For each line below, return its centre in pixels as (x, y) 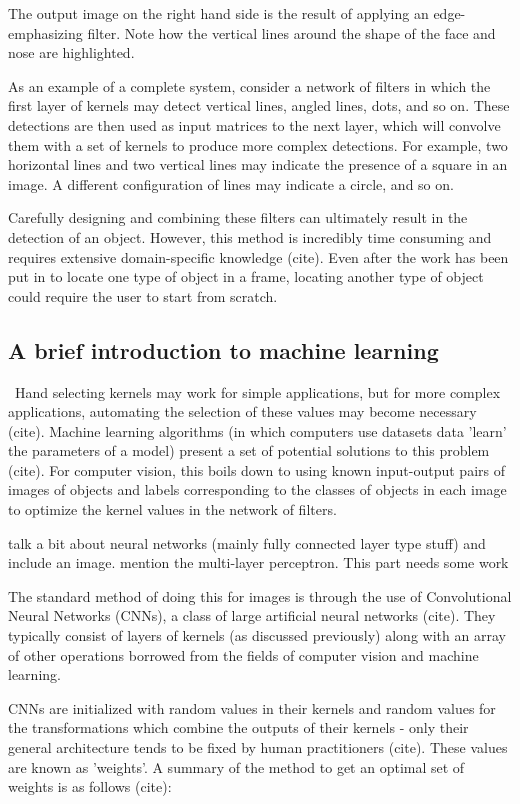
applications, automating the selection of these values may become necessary (242, 411)
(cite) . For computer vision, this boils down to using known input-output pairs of (256, 469)
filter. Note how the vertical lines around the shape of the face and (291, 32)
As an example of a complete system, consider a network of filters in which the (249, 85)
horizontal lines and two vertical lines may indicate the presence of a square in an (258, 164)
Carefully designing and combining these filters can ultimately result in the (238, 217)
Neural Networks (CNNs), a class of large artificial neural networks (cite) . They (252, 615)
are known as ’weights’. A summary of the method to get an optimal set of (236, 766)
